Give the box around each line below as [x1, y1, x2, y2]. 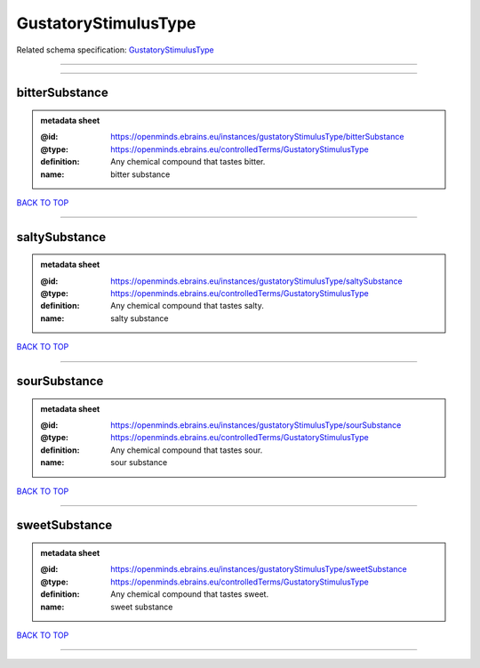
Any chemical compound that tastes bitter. [110, 157, 266, 167]
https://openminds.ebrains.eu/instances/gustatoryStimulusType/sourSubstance [110, 420, 402, 431]
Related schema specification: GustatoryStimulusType [16, 44, 215, 55]
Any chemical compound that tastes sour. [110, 445, 263, 455]
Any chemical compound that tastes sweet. [110, 589, 269, 600]
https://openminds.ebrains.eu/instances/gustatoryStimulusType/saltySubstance [110, 276, 404, 286]
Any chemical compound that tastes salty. [110, 301, 264, 311]
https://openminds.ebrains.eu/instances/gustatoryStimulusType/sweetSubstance [110, 564, 408, 575]
